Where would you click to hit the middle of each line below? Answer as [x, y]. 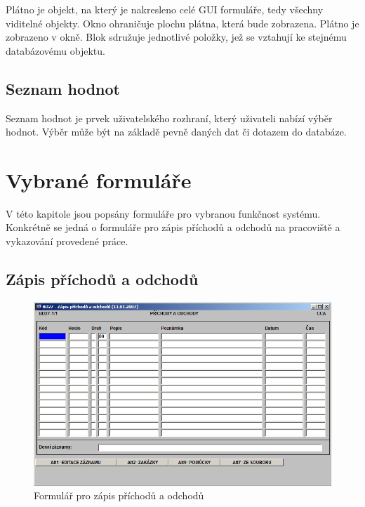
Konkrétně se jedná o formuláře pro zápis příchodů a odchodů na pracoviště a [173, 227]
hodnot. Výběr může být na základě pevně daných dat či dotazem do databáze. [176, 132]
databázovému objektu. [55, 50]
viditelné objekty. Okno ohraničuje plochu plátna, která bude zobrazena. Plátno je [182, 23]
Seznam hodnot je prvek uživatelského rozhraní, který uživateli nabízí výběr [169, 118]
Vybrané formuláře [99, 179]
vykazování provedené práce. [67, 241]
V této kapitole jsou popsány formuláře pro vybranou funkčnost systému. [163, 213]
